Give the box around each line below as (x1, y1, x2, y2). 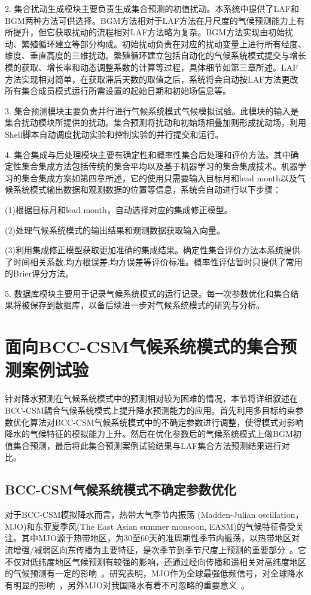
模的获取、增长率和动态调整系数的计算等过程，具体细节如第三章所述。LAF (5, 60, 298, 73)
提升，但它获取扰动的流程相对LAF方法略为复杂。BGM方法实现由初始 (13, 26, 285, 38)
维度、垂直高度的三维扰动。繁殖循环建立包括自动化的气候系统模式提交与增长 (5, 49, 306, 62)
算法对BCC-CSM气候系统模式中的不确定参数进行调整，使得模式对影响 (29, 415, 304, 428)
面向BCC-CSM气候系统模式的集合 (5, 334, 280, 359)
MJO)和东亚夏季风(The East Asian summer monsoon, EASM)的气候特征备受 (5, 520, 295, 532)
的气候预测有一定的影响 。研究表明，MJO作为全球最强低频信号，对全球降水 (5, 567, 304, 579)
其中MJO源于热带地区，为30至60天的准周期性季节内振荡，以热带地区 (21, 532, 291, 544)
